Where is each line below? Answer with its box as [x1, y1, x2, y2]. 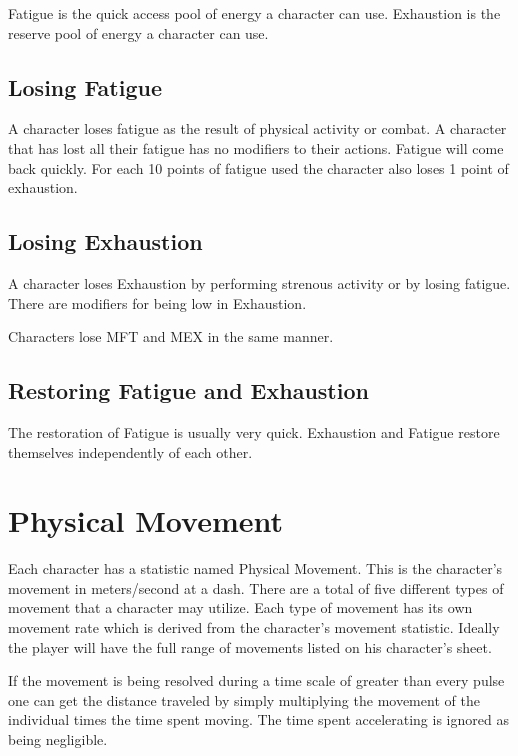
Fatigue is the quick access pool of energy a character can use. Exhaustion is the [8, 3, 501, 23]
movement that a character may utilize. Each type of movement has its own [8, 597, 473, 618]
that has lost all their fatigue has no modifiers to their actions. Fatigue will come [8, 137, 504, 158]
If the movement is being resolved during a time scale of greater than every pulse [8, 670, 505, 691]
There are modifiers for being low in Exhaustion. [8, 292, 307, 313]
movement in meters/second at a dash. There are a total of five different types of [8, 577, 504, 598]
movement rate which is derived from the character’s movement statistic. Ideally [8, 617, 500, 638]
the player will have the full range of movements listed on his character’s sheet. [8, 636, 492, 657]
